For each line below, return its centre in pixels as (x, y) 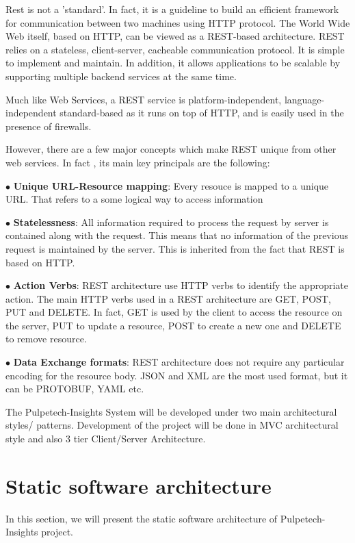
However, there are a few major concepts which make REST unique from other (171, 149)
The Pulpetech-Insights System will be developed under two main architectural (171, 411)
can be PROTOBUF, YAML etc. (75, 389)
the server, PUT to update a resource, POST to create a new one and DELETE (173, 325)
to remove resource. (46, 339)
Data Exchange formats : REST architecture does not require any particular (179, 362)
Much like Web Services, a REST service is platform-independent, (144, 99)
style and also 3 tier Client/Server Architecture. (106, 439)
